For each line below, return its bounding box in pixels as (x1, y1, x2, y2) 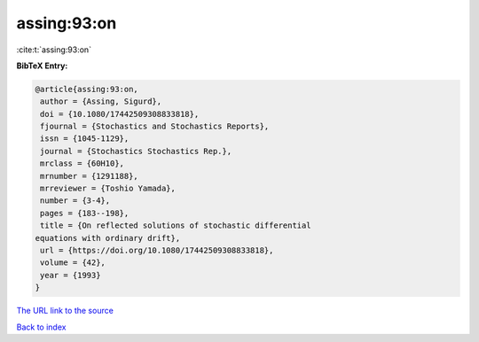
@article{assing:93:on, (35, 84, 139, 94)
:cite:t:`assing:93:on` (16, 44, 92, 55)
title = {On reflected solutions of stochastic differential (40, 221, 311, 230)
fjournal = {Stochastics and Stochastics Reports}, (40, 121, 270, 132)
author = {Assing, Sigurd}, (40, 97, 162, 106)
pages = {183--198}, (40, 208, 130, 218)
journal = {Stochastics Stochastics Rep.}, (40, 146, 232, 156)
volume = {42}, (40, 258, 106, 268)
